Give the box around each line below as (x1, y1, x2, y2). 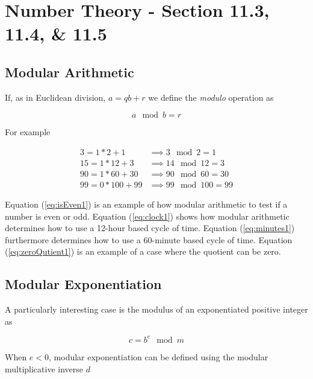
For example (5, 126, 51, 138)
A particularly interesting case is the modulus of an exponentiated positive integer (5, 303, 308, 316)
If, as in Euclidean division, (5, 91, 106, 103)
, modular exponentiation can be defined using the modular (49, 350, 268, 363)
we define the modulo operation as (148, 91, 274, 103)
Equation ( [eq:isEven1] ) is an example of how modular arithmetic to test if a (5, 198, 288, 211)
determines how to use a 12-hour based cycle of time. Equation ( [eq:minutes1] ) (5, 221, 295, 234)
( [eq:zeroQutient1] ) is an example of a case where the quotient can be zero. (5, 245, 281, 258)
